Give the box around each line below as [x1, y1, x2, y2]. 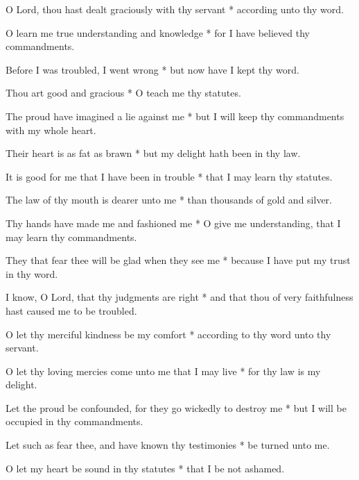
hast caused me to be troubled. [6, 303, 137, 317]
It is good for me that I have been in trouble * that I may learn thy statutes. [6, 169, 333, 183]
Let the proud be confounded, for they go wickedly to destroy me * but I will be [6, 400, 347, 415]
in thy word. [6, 266, 58, 281]
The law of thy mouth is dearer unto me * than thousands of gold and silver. [6, 192, 332, 207]
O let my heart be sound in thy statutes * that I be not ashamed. [6, 461, 285, 475]
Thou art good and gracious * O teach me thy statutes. [6, 85, 241, 100]
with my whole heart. [6, 122, 96, 137]
